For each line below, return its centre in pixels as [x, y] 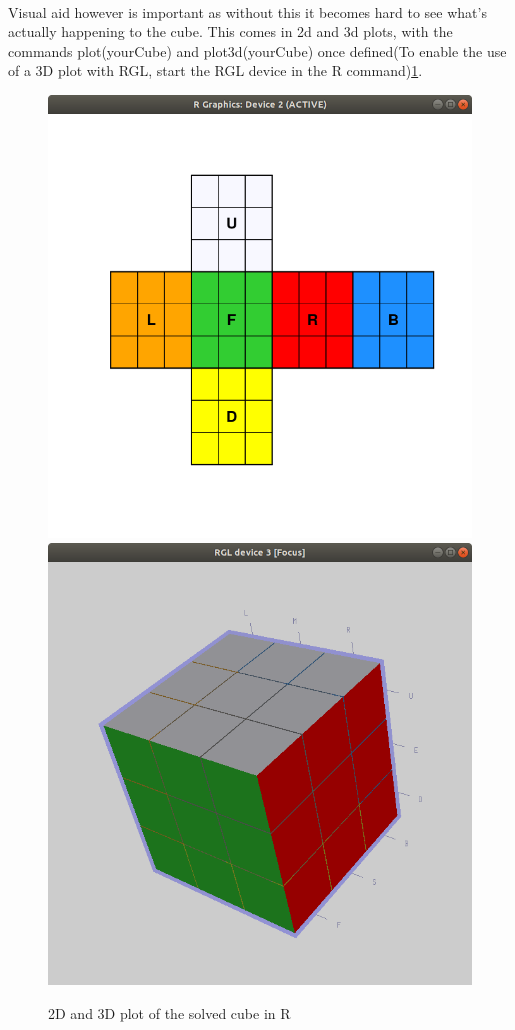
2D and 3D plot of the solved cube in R [169, 1013]
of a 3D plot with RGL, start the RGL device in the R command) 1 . [215, 70]
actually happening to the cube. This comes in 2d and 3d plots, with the [230, 31]
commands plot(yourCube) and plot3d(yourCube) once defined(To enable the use [257, 50]
